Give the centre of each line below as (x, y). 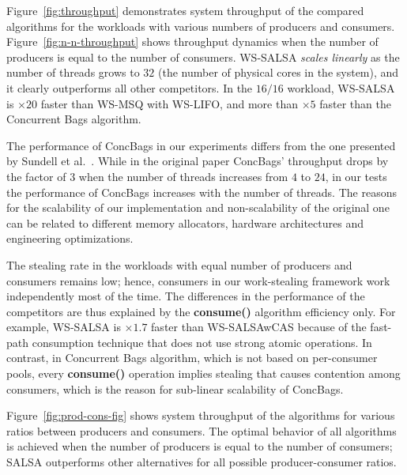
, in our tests (356, 176)
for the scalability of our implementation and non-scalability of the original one (198, 207)
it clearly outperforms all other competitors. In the (130, 87)
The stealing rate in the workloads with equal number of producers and (179, 264)
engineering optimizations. (70, 238)
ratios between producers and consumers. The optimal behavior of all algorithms (202, 430)
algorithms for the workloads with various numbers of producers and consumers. (201, 26)
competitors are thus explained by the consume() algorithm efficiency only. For (201, 311)
